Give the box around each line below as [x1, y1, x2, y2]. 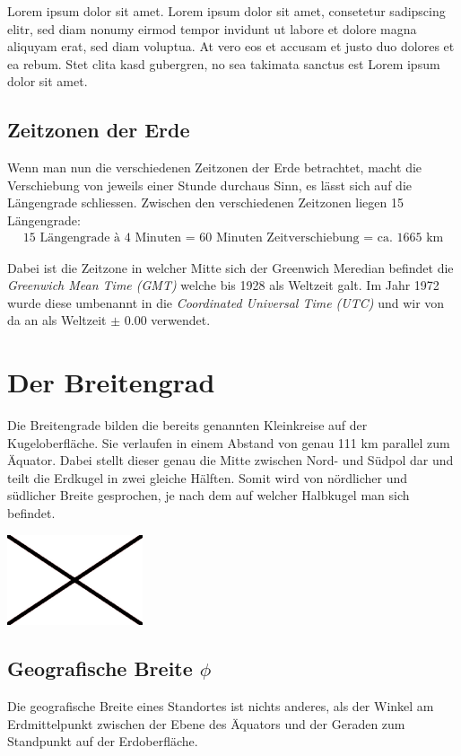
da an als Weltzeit [7, 311, 107, 330]
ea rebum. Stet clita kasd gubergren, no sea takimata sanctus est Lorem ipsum [7, 54, 440, 73]
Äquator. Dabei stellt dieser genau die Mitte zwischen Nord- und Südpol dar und [7, 451, 454, 470]
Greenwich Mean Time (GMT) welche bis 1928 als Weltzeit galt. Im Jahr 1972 [7, 276, 439, 294]
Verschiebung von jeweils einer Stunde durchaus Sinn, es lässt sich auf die [7, 175, 412, 194]
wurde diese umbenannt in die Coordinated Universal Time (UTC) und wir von [7, 293, 445, 312]
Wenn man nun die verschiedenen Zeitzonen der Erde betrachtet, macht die [7, 158, 422, 177]
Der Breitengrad [7, 364, 215, 400]
